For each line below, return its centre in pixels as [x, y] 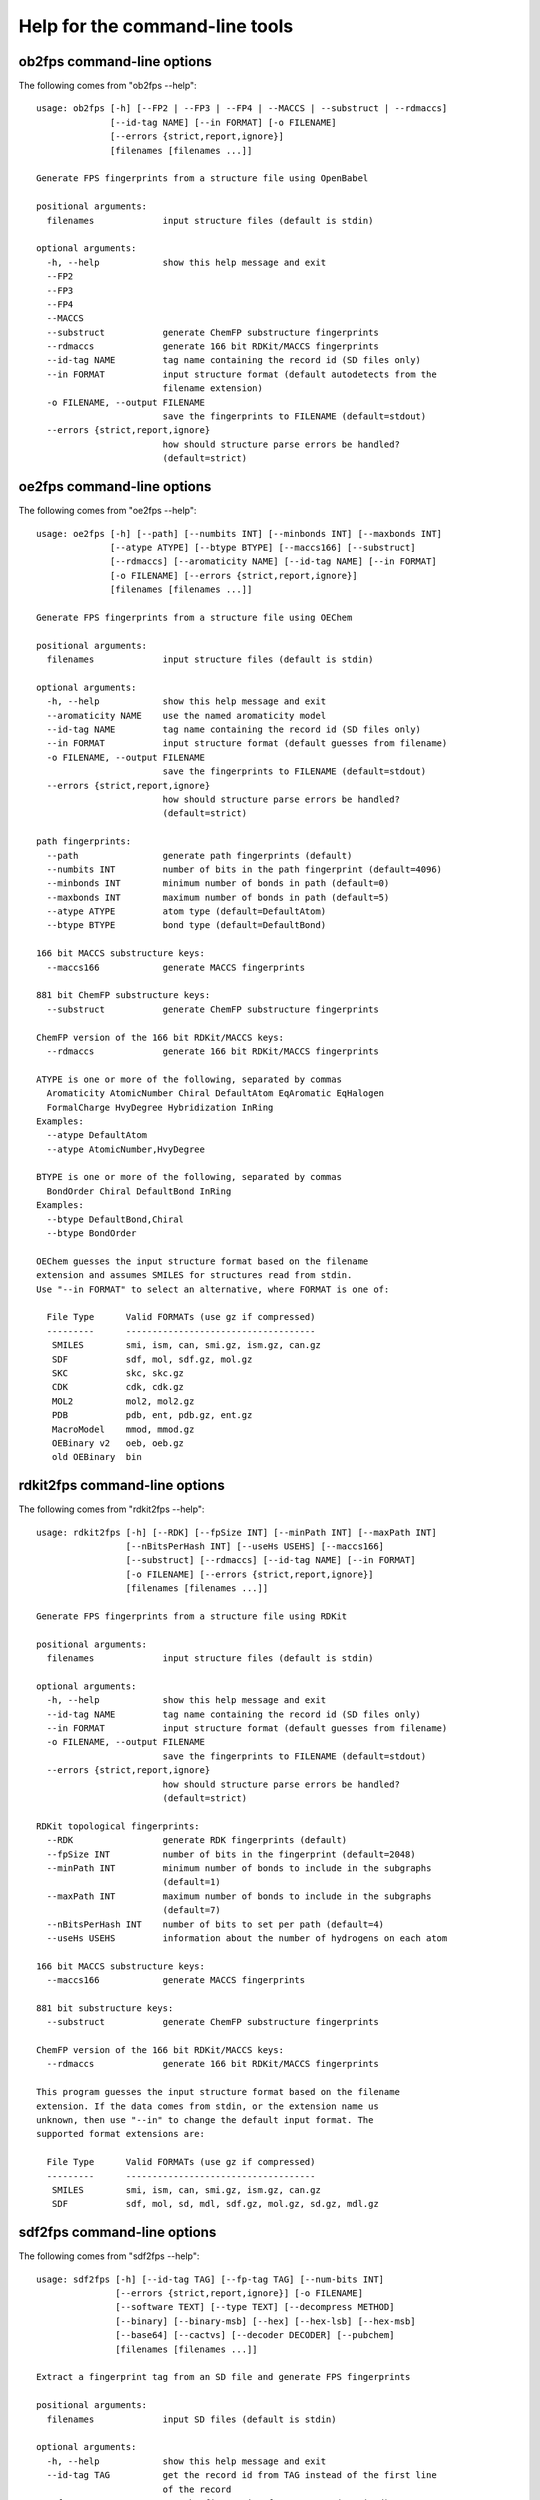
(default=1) [192, 1882]
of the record [197, 2489]
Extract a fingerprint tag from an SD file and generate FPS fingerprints [223, 2377]
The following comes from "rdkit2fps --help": [111, 1509]
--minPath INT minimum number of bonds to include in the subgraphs [239, 1868]
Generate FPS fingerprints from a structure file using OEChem [194, 617]
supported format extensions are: [120, 2134]
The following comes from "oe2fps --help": [107, 511]
